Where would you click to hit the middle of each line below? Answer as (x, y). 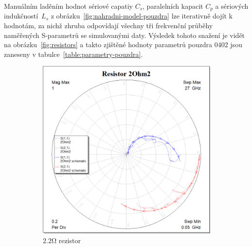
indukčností (21, 16)
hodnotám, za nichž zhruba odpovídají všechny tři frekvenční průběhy (108, 26)
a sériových (232, 6)
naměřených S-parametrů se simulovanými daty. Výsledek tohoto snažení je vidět (125, 35)
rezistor (70, 240)
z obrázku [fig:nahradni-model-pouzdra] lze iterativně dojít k (142, 16)
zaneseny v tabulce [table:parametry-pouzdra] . (73, 54)
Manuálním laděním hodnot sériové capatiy (68, 6)
